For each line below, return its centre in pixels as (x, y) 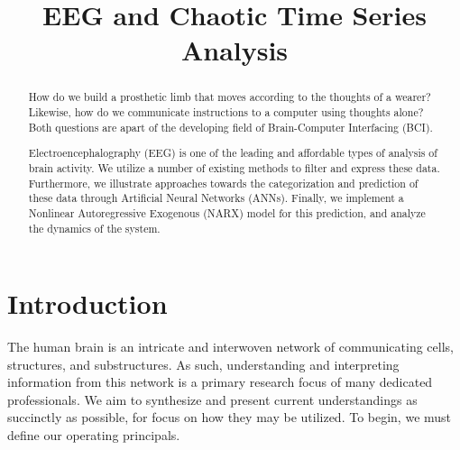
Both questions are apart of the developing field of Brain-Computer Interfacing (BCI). (230, 127)
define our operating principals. (94, 435)
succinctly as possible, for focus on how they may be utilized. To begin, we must (230, 417)
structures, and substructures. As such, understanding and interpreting (203, 364)
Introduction (87, 303)
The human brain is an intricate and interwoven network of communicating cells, (230, 347)
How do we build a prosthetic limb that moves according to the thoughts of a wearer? (230, 97)
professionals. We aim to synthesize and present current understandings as (212, 399)
